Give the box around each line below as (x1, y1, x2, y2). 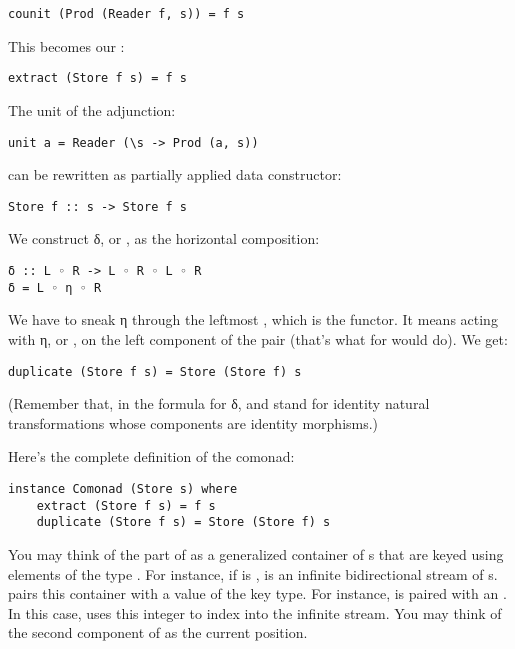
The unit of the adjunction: (8, 99, 176, 120)
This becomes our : (8, 35, 125, 56)
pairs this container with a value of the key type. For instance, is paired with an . (8, 583, 507, 604)
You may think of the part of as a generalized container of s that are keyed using (8, 543, 504, 564)
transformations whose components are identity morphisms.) (8, 412, 379, 433)
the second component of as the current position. (8, 622, 308, 643)
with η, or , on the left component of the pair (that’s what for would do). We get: (8, 328, 508, 349)
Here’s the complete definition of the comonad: (8, 446, 295, 467)
